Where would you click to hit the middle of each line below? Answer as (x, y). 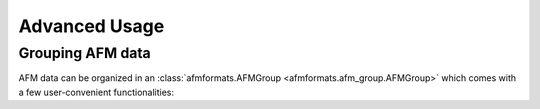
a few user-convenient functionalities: (96, 92)
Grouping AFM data (85, 53)
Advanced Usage (91, 26)
